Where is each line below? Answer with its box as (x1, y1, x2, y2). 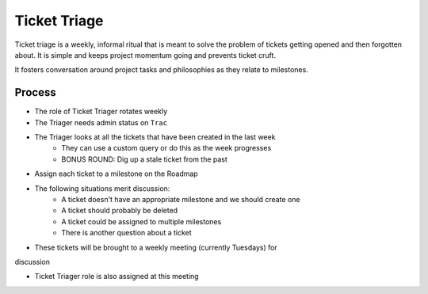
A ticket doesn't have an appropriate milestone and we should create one (61, 194, 300, 204)
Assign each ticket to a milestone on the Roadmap (34, 169, 198, 178)
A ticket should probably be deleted (61, 206, 178, 216)
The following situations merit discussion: (34, 183, 170, 193)
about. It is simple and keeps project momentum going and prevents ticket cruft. (14, 50, 277, 59)
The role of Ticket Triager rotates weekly (34, 107, 168, 116)
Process (14, 86, 56, 99)
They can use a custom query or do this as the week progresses (61, 143, 272, 153)
